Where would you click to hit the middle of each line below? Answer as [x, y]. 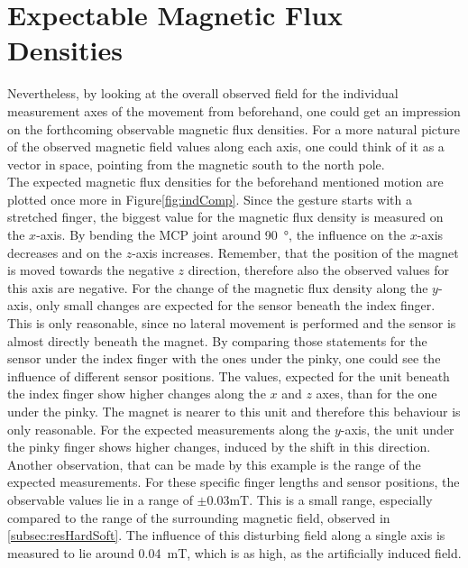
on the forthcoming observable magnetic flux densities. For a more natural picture [234, 128]
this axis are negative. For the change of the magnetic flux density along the [218, 287]
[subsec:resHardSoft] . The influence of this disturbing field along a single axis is [226, 535]
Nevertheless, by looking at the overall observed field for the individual [203, 93]
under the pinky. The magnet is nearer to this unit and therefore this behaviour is [234, 411]
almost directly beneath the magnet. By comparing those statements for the [217, 340]
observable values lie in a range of [100, 499]
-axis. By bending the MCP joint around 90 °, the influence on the [221, 235]
